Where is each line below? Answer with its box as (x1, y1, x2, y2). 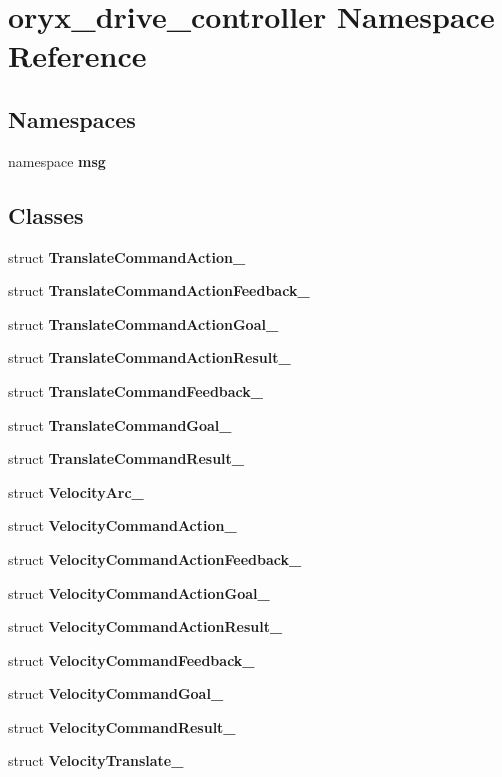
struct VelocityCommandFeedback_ (8, 649, 255, 670)
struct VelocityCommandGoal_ (8, 683, 224, 704)
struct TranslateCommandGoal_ (8, 414, 232, 435)
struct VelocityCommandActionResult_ (8, 616, 283, 637)
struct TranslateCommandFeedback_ (8, 380, 263, 401)
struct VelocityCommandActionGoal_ (8, 582, 270, 603)
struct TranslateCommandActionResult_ (8, 347, 291, 368)
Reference (8, 35, 147, 76)
